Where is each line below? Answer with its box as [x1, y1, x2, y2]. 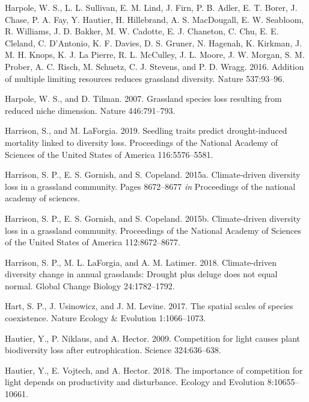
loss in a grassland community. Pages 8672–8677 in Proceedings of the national [5, 180, 296, 192]
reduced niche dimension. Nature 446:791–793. [5, 104, 176, 116]
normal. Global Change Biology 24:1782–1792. [5, 279, 175, 292]
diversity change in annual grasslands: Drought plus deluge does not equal [5, 268, 278, 280]
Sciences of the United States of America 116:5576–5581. [5, 148, 213, 160]
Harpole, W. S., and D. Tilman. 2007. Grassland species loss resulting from [5, 92, 282, 105]
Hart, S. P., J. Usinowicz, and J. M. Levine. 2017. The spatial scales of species [5, 300, 293, 312]
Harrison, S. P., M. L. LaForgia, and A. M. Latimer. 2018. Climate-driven [5, 256, 277, 268]
